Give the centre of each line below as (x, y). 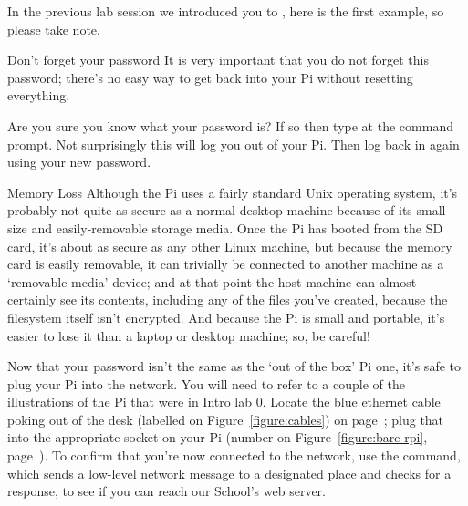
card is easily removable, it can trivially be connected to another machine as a (226, 264)
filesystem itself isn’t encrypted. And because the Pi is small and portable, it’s (226, 317)
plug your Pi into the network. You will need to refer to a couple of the (206, 383)
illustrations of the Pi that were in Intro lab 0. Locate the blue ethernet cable (224, 402)
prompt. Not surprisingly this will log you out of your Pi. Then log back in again (234, 144)
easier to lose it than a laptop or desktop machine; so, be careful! (189, 335)
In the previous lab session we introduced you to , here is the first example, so (226, 11)
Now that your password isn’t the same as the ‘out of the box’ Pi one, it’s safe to (234, 366)
